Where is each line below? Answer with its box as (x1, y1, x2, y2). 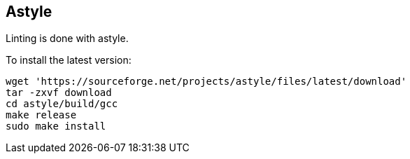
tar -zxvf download (6, 87, 112, 99)
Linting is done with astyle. (6, 32, 129, 45)
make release (6, 109, 77, 121)
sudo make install (6, 120, 106, 132)
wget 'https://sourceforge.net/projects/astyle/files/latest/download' (6, 76, 407, 88)
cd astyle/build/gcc (6, 98, 118, 110)
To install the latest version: (6, 54, 132, 67)
